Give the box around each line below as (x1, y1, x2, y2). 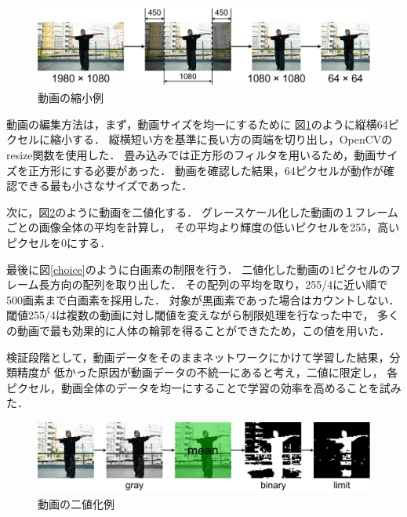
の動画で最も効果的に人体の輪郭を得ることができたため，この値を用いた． (6, 322, 391, 338)
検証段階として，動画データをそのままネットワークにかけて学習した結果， (6, 348, 390, 365)
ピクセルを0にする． (6, 235, 111, 251)
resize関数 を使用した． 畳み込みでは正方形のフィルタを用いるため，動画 (6, 147, 376, 163)
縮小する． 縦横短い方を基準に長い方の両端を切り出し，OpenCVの (49, 131, 393, 147)
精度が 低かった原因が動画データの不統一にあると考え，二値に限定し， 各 (16, 364, 398, 380)
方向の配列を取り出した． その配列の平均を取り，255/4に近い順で (49, 276, 388, 293)
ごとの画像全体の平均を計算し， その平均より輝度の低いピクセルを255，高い (6, 219, 400, 235)
